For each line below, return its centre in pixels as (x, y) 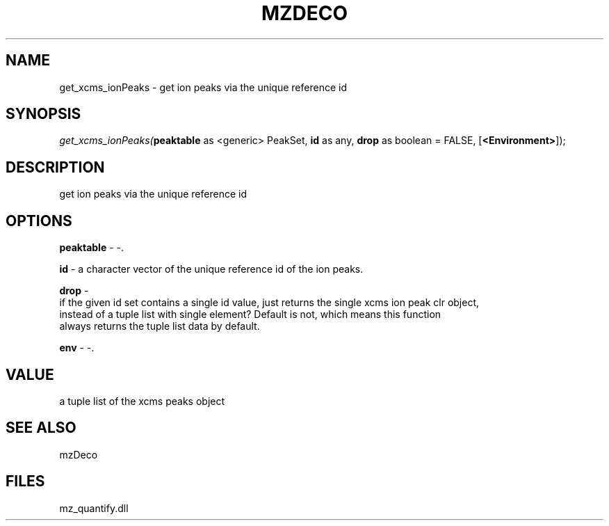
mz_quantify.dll (94, 508)
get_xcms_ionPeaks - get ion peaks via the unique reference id (203, 87)
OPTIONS (39, 221)
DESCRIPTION (55, 167)
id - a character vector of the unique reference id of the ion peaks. (211, 269)
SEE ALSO (41, 428)
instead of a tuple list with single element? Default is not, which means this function (250, 314)
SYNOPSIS (43, 114)
